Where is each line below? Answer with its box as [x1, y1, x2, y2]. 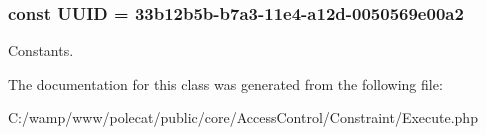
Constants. [8, 40, 74, 61]
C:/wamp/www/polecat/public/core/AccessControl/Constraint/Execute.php [8, 107, 478, 128]
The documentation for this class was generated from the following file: [8, 73, 443, 94]
